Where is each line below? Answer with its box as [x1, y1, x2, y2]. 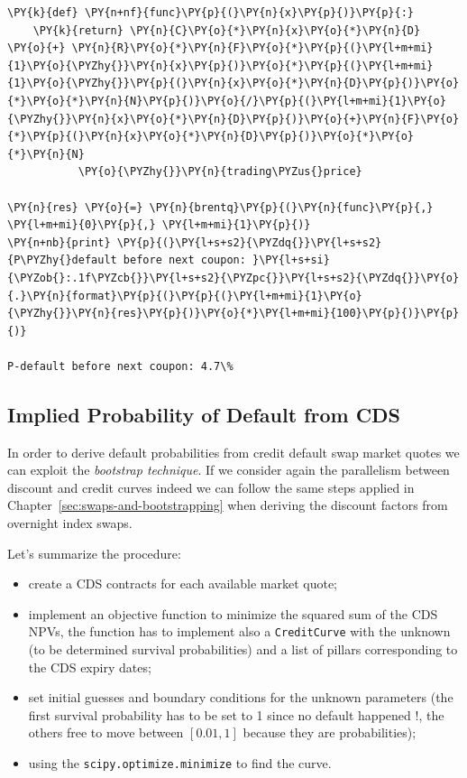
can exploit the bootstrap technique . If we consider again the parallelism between [7, 460, 450, 479]
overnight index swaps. [7, 514, 133, 533]
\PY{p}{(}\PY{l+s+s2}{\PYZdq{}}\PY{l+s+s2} [116, 236, 382, 249]
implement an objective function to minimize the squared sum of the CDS [28, 604, 438, 623]
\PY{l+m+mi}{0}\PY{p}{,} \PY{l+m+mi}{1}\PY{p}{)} [7, 218, 311, 232]
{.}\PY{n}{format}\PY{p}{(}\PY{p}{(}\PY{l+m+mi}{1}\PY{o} [7, 289, 362, 302]
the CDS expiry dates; [28, 657, 151, 676]
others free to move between [28, 723, 184, 742]
